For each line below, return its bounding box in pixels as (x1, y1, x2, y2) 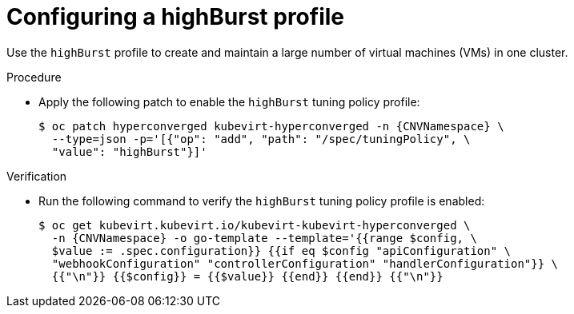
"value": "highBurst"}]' (51, 145, 207, 158)
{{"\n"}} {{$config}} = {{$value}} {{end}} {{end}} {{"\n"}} (51, 269, 444, 283)
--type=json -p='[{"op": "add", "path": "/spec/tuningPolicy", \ (51, 132, 471, 145)
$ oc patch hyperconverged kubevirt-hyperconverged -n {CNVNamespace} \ (38, 119, 504, 133)
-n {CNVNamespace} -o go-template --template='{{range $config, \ (51, 231, 477, 244)
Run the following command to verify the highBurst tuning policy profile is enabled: (38, 193, 485, 208)
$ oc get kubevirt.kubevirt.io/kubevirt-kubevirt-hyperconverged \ (38, 218, 471, 232)
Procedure (6, 70, 62, 84)
